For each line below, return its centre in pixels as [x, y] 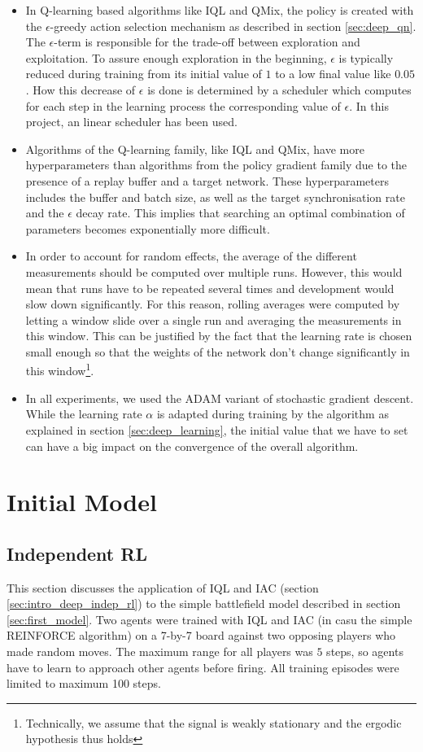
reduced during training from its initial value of [144, 74]
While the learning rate [84, 414]
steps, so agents [365, 651]
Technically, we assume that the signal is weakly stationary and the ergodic [214, 722]
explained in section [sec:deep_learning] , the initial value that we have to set [217, 429]
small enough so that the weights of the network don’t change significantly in [218, 351]
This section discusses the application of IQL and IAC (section [163, 587]
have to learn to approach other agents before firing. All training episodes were [203, 667]
